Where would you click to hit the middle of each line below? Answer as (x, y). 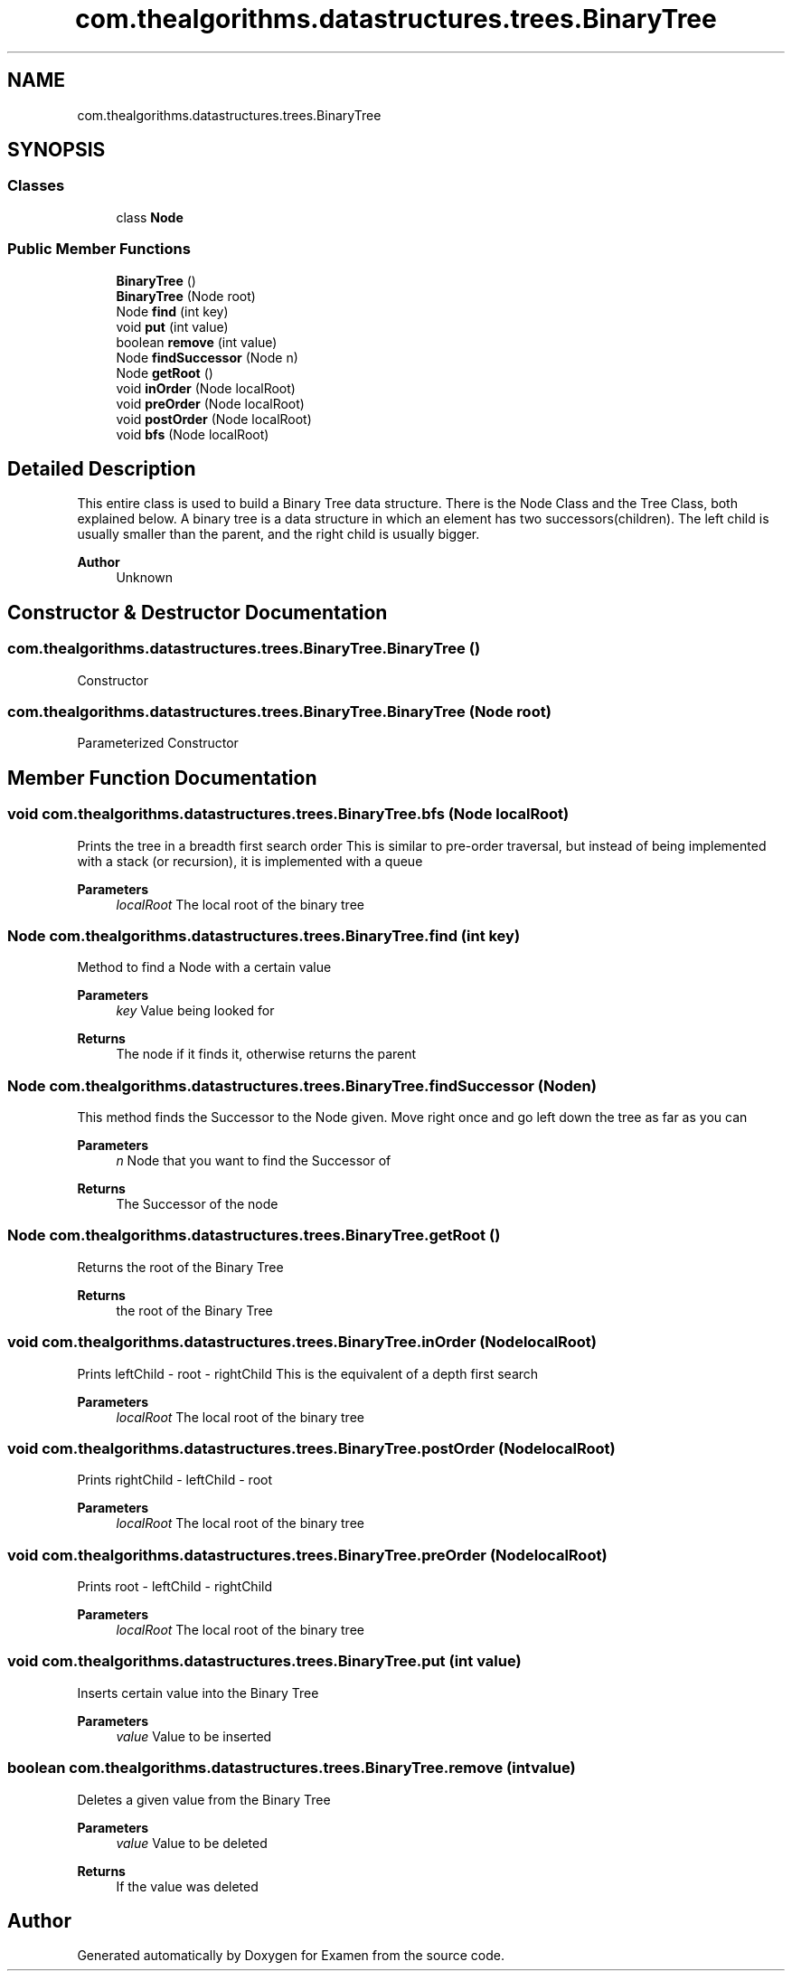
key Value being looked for (195, 1011)
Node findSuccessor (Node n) (207, 357)
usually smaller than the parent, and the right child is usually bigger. (278, 534)
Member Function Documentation (162, 778)
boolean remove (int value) (197, 342)
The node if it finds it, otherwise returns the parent (266, 1054)
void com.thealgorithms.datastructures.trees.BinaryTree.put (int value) (264, 1661)
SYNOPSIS (57, 150)
